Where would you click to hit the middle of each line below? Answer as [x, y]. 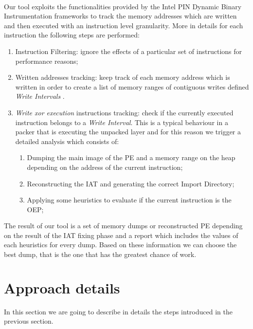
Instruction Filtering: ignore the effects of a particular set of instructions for [129, 51]
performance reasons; [47, 61]
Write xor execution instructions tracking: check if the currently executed [124, 112]
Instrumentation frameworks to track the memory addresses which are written [120, 16]
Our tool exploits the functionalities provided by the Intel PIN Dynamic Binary [123, 6]
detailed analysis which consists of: [67, 141]
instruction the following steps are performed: [72, 35]
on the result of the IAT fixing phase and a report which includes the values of [121, 235]
